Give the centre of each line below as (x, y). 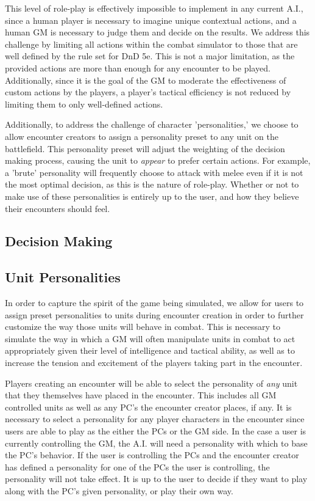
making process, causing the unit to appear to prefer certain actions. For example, (158, 160)
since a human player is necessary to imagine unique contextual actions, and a (151, 20)
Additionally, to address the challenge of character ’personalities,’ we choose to (152, 124)
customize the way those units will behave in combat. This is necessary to (143, 327)
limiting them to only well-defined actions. (84, 104)
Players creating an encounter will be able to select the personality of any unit (151, 383)
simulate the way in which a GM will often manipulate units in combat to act (150, 338)
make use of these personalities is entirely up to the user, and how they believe (152, 196)
